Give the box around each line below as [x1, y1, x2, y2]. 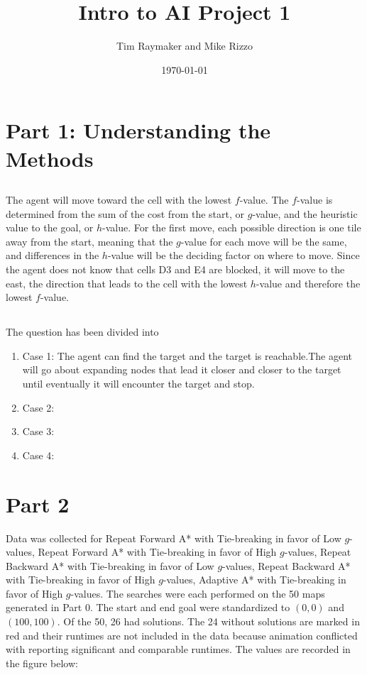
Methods [6, 143, 94, 172]
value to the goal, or [6, 220, 94, 235]
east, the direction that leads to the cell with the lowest [6, 275, 248, 290]
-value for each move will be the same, [180, 234, 347, 248]
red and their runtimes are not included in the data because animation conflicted [6, 627, 358, 642]
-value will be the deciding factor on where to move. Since [107, 248, 360, 263]
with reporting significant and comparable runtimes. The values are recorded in [6, 642, 351, 657]
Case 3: [22, 424, 55, 439]
